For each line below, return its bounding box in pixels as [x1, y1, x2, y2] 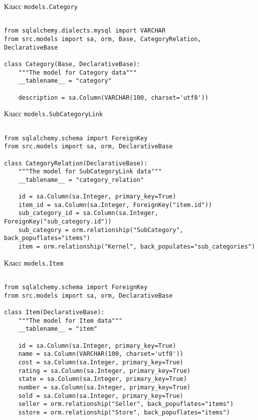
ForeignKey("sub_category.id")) [4, 218, 112, 226]
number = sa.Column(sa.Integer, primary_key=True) [18, 383, 191, 391]
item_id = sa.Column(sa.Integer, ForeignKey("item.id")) [18, 201, 212, 208]
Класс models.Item [4, 257, 64, 268]
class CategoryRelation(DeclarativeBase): [4, 159, 148, 167]
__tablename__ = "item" [18, 325, 98, 333]
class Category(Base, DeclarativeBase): [4, 60, 141, 68]
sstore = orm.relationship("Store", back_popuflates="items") [18, 408, 230, 416]
